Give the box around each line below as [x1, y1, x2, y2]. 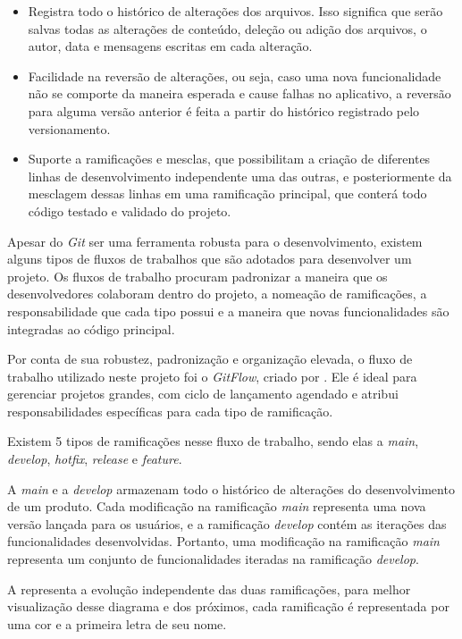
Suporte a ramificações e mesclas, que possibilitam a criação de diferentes [28, 149, 431, 168]
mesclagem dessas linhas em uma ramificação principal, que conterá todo [28, 184, 427, 203]
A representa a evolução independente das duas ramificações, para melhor [7, 579, 411, 598]
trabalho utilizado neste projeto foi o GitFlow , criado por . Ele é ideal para [7, 366, 417, 385]
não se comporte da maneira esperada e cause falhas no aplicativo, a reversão [28, 84, 451, 103]
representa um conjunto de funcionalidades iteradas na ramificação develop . [7, 550, 419, 568]
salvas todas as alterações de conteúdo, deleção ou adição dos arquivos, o [28, 19, 427, 38]
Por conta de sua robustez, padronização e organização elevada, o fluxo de [7, 349, 413, 368]
